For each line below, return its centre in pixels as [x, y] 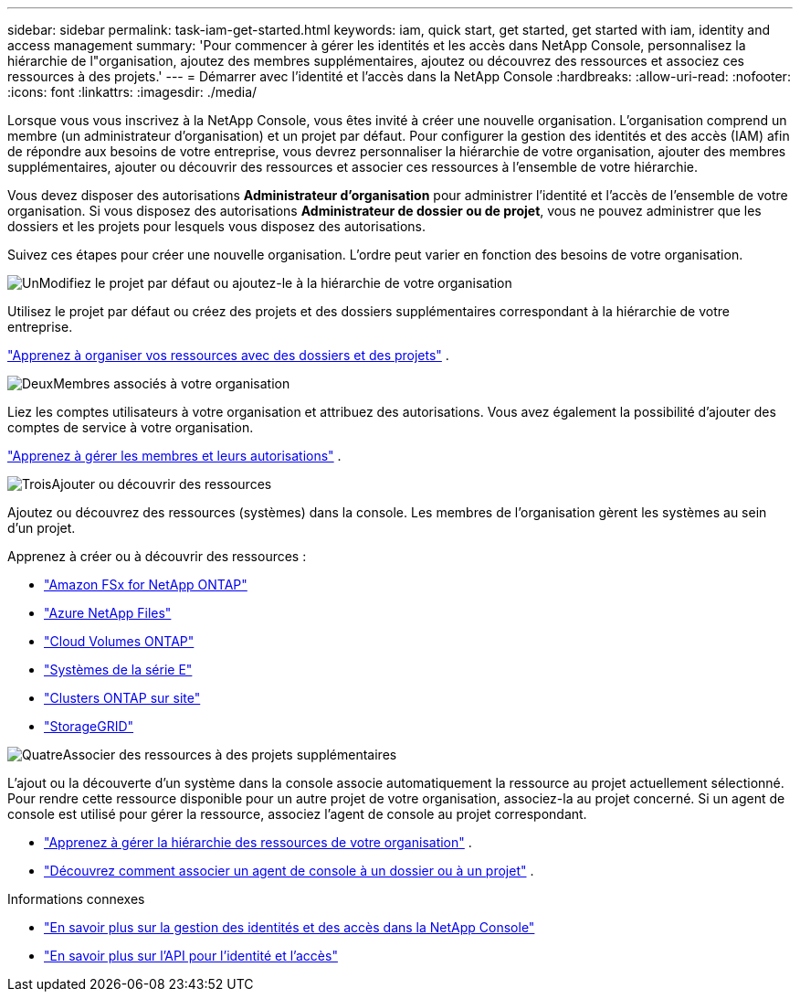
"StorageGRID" [89, 726]
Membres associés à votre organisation [172, 383]
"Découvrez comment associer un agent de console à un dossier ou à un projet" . [289, 871]
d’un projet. [42, 528]
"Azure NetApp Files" [108, 613]
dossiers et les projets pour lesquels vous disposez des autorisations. [216, 226]
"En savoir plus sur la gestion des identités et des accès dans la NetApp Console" [289, 927]
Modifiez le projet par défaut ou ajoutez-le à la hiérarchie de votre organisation [275, 283]
